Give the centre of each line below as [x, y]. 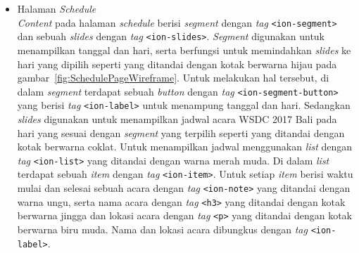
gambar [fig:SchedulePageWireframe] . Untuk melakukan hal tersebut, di [173, 78]
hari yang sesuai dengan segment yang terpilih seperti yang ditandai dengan [181, 132]
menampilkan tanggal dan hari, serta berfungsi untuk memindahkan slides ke [184, 50]
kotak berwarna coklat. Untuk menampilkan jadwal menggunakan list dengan [185, 147]
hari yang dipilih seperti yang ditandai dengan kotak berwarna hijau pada [177, 64]
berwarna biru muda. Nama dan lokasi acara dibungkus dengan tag [162, 229]
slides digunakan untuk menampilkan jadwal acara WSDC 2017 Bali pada [177, 119]
